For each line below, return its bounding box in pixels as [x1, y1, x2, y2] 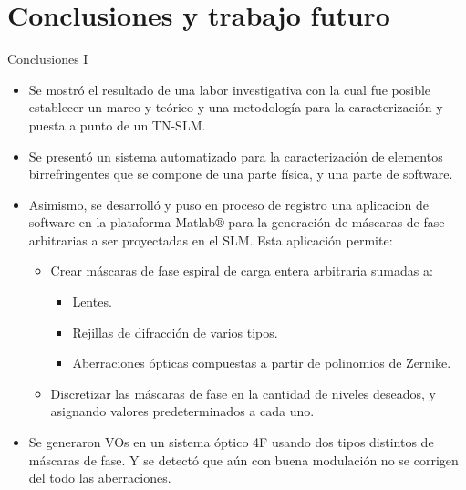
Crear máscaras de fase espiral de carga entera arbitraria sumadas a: [50, 261, 433, 280]
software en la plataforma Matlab [28, 213, 216, 232]
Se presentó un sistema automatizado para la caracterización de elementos [28, 146, 443, 165]
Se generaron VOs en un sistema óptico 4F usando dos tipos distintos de [28, 433, 434, 452]
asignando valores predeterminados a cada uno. [50, 401, 315, 421]
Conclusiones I [7, 49, 88, 68]
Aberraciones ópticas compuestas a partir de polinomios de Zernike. [72, 353, 451, 372]
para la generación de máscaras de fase [228, 213, 445, 232]
